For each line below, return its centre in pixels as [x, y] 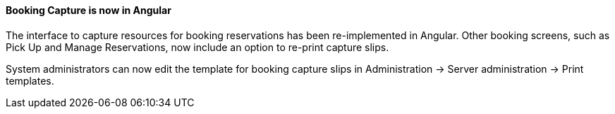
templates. [30, 80]
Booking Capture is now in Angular [89, 10]
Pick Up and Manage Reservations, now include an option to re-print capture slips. [197, 47]
